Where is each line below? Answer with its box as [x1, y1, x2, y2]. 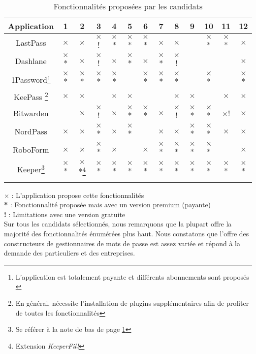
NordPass [14, 126, 47, 137]
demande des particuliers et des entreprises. [4, 248, 135, 258]
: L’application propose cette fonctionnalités [11, 190, 144, 200]
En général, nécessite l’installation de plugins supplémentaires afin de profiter [15, 298, 249, 308]
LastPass [15, 37, 46, 48]
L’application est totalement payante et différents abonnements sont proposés [15, 271, 249, 282]
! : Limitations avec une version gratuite [4, 209, 126, 219]
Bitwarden [13, 107, 49, 119]
